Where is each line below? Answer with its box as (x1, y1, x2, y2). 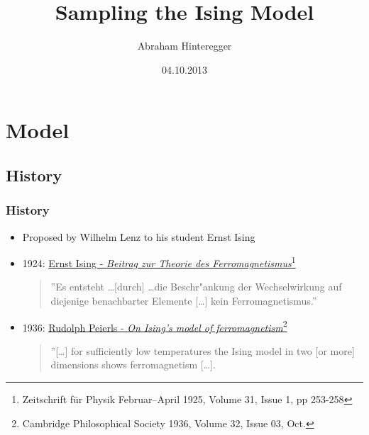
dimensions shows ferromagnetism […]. (50, 357, 216, 372)
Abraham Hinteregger (137, 38, 232, 53)
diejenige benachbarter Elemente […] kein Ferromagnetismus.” (50, 293, 317, 307)
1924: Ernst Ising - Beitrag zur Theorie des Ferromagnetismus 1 (22, 254, 296, 270)
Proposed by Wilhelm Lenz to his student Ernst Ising (22, 229, 255, 244)
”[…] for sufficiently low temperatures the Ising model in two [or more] (50, 343, 355, 358)
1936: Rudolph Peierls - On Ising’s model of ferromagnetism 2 (22, 317, 287, 334)
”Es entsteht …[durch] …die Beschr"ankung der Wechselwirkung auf (50, 279, 342, 294)
